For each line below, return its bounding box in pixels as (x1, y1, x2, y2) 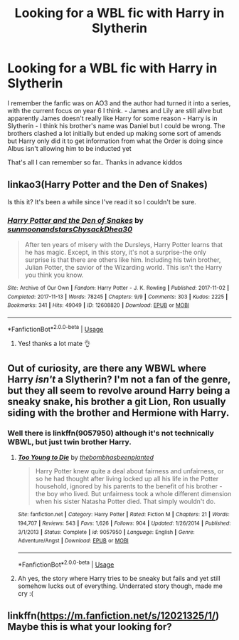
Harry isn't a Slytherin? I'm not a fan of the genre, (7, 374, 231, 386)
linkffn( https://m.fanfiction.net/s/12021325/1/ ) (7, 610, 219, 622)
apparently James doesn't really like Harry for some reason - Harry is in (7, 114, 218, 122)
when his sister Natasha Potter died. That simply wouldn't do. (35, 497, 216, 506)
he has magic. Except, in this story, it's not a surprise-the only (24, 248, 206, 257)
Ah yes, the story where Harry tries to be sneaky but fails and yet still (17, 574, 221, 582)
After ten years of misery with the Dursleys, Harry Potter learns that (24, 241, 223, 249)
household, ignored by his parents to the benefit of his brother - (35, 482, 223, 491)
